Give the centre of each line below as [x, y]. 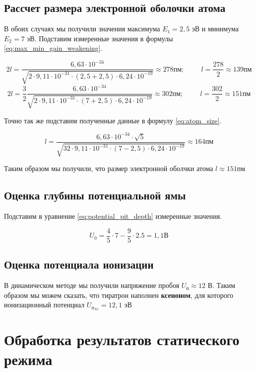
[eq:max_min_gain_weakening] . [53, 48]
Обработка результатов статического [122, 339]
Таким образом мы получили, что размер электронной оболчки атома [109, 168]
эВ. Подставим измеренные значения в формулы [100, 38]
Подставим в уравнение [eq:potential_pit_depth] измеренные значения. [113, 216]
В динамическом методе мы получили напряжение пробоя [92, 285]
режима [28, 359]
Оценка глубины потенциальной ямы [95, 195]
